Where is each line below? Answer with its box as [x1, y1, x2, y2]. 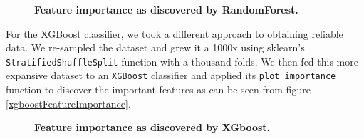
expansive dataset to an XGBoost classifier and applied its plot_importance [6, 68, 336, 83]
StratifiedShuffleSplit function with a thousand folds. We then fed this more [6, 53, 358, 68]
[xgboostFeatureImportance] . [6, 96, 131, 110]
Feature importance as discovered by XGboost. [34, 120, 271, 135]
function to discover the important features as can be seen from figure [6, 82, 311, 97]
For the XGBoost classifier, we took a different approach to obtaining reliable [6, 26, 343, 41]
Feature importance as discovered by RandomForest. [34, 2, 298, 16]
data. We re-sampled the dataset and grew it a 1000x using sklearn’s [6, 40, 305, 55]
